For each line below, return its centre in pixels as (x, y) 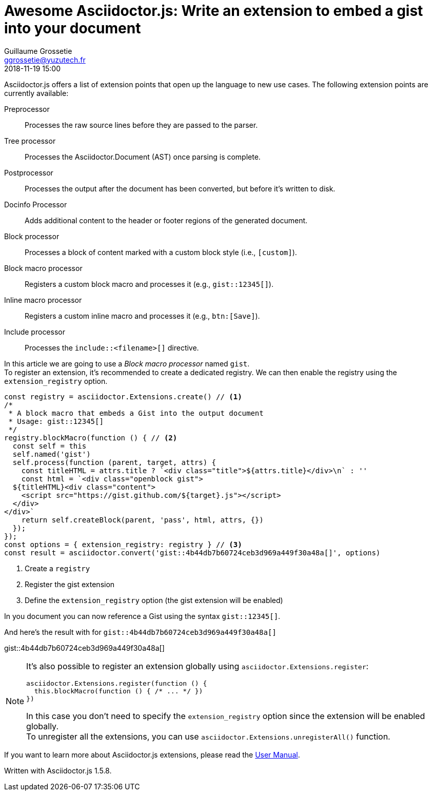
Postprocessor (29, 172)
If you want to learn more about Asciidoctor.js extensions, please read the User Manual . (152, 754)
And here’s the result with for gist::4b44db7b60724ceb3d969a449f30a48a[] (140, 632)
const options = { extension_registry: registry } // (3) (123, 544)
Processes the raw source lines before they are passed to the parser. (141, 125)
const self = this (50, 446)
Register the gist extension (70, 584)
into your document (73, 28)
